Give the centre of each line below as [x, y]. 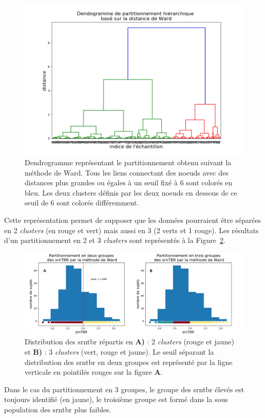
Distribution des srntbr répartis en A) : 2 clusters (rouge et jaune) [129, 342]
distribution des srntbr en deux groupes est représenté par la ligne [129, 362]
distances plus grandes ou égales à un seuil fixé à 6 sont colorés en [129, 182]
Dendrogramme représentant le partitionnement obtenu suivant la [128, 162]
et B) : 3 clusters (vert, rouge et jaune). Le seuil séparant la [119, 351]
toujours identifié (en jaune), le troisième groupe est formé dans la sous [116, 399]
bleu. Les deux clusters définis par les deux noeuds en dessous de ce [131, 192]
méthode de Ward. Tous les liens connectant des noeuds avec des [127, 172]
